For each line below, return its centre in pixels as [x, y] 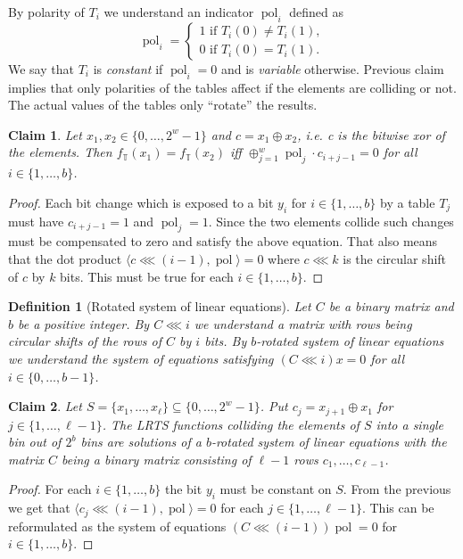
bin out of [35, 442]
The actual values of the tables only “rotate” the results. [163, 105]
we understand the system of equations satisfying [141, 358]
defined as [316, 12]
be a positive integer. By [84, 323]
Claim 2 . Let [45, 406]
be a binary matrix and [391, 306]
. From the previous [397, 489]
